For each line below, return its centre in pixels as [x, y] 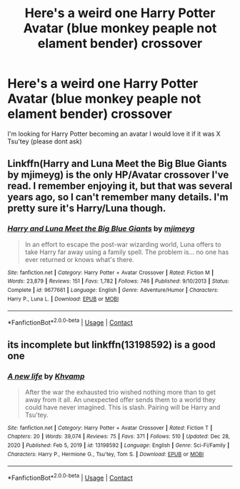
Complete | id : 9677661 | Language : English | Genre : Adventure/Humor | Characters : [113, 290]
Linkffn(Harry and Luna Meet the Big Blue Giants [117, 164]
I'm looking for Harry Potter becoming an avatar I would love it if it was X [114, 133]
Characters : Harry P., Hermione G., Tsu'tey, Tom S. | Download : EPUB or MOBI [106, 454]
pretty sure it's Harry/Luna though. [87, 208]
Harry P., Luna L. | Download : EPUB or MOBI [63, 299]
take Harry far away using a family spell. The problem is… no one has [127, 252]
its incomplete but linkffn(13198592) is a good [111, 345]
